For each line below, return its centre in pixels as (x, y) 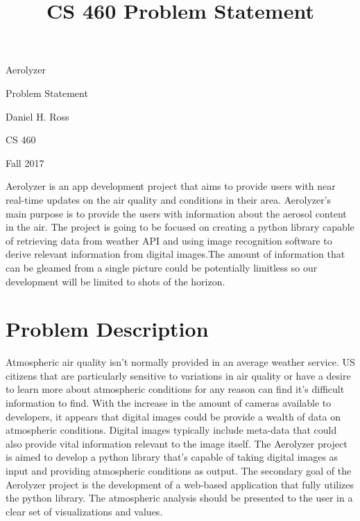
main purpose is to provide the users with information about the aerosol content (176, 213)
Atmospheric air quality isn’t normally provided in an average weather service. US (180, 362)
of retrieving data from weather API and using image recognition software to (169, 240)
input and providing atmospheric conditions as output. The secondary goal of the (179, 470)
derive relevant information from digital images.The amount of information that (175, 254)
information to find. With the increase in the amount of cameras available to (169, 403)
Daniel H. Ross (37, 116)
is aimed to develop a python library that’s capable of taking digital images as (172, 457)
